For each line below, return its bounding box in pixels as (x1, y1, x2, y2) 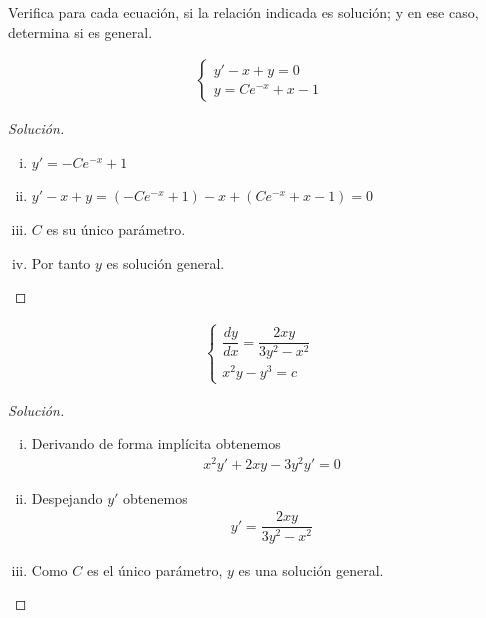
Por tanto (31, 252, 91, 273)
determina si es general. (8, 21, 153, 42)
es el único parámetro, (86, 559, 223, 580)
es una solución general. (238, 559, 384, 580)
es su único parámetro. (46, 219, 186, 239)
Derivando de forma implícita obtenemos (31, 433, 281, 454)
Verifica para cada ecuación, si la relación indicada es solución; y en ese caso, (8, 2, 479, 22)
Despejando (31, 487, 103, 508)
